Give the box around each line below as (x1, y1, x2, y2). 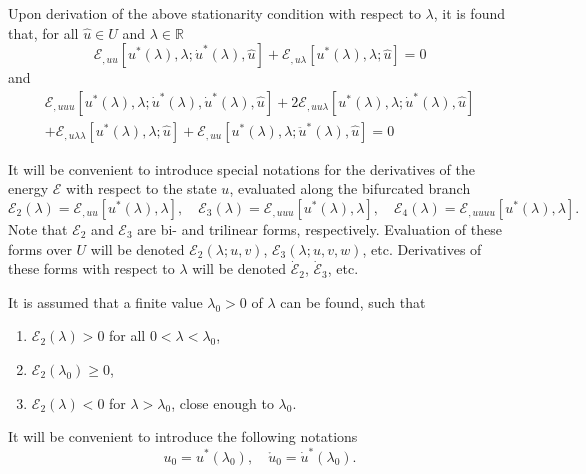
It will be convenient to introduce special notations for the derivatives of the (8, 158, 476, 179)
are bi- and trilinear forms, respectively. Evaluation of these (137, 219, 502, 240)
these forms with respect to (8, 258, 175, 279)
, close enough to (171, 392, 274, 413)
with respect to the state (66, 178, 217, 199)
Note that (8, 219, 68, 240)
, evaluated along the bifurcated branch (229, 178, 471, 199)
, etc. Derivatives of (362, 238, 482, 259)
